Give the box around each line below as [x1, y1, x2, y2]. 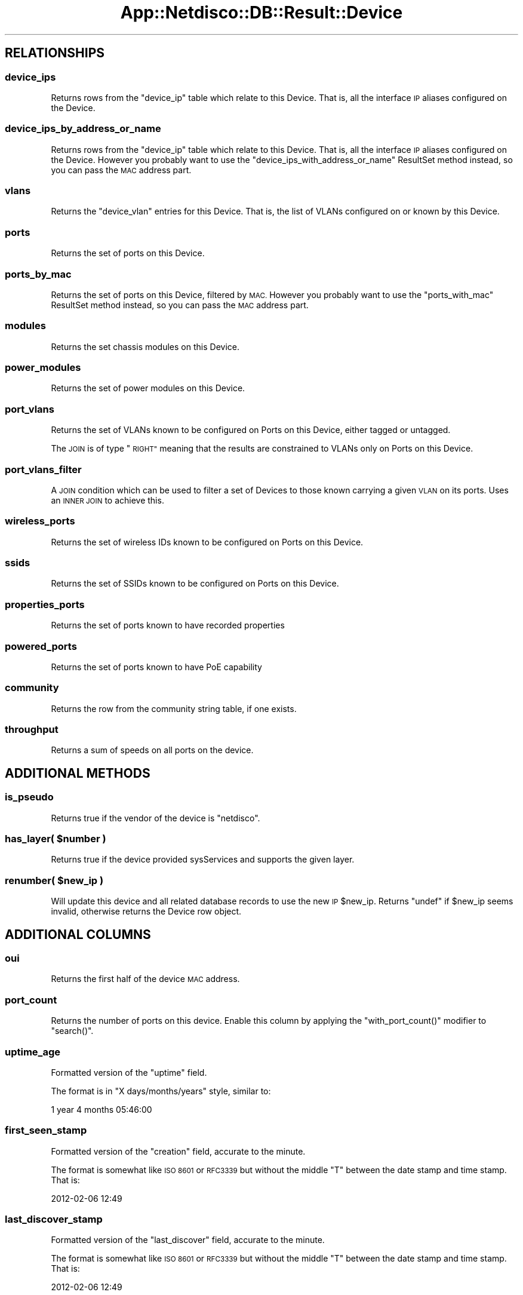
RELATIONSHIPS [5, 45, 105, 61]
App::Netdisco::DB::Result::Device [120, 2, 403, 23]
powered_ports [5, 640, 77, 652]
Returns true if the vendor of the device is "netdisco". [51, 812, 260, 823]
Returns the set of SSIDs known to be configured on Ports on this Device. [51, 578, 339, 589]
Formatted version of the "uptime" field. [51, 1067, 207, 1078]
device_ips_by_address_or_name [5, 122, 161, 135]
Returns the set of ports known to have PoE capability [51, 661, 262, 672]
